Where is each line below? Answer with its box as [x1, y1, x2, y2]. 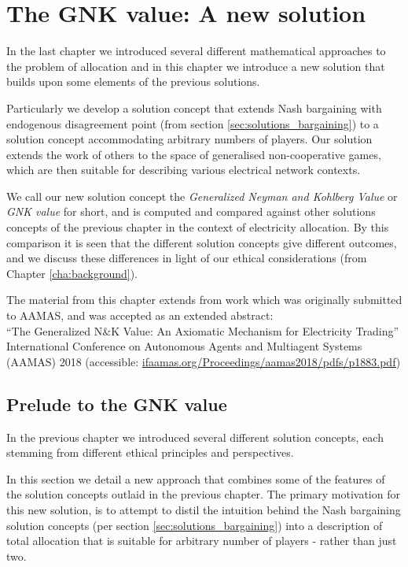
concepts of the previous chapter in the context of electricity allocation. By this [6, 219, 389, 235]
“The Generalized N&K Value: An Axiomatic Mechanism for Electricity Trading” [6, 322, 399, 339]
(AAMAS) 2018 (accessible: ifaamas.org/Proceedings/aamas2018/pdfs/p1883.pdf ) [6, 353, 401, 369]
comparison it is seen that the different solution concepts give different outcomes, [6, 234, 397, 250]
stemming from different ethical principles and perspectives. [6, 444, 294, 461]
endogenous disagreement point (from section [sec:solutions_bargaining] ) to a [6, 115, 379, 132]
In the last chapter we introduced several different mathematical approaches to [6, 43, 386, 59]
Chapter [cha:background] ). [6, 265, 138, 281]
